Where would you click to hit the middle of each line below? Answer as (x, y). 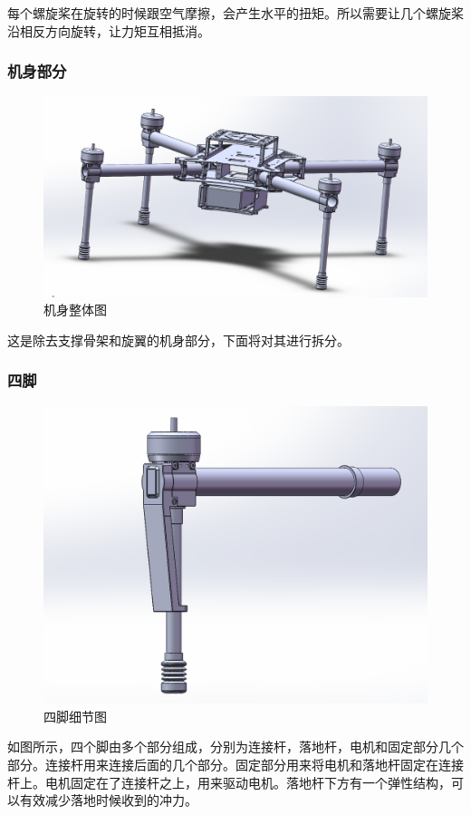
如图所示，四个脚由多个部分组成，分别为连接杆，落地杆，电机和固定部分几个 (235, 747)
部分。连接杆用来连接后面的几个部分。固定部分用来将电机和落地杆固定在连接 (235, 765)
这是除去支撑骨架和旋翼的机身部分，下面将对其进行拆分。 (178, 340)
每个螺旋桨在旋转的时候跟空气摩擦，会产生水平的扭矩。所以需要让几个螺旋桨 (235, 13)
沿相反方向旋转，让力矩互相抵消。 (109, 30)
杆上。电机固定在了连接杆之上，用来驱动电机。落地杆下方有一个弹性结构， (229, 782)
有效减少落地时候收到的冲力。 (108, 800)
